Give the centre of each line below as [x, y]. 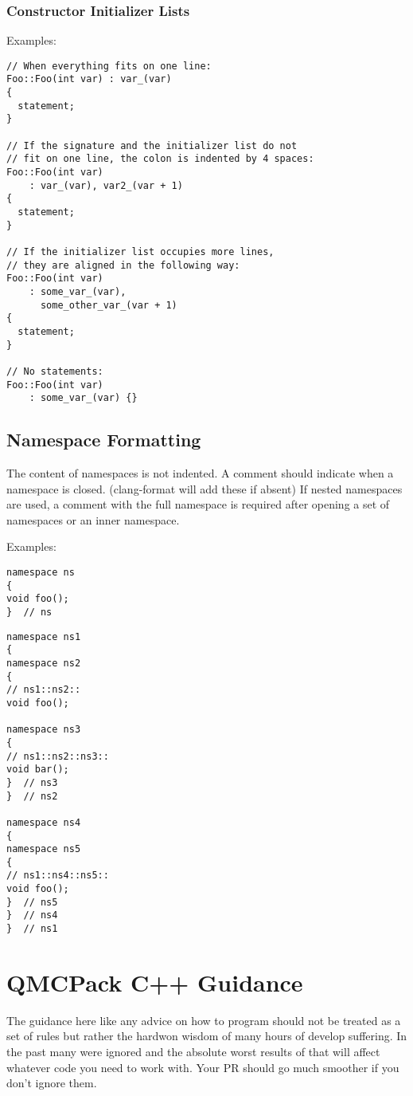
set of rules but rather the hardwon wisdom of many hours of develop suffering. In [207, 1036]
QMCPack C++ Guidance [155, 982]
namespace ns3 [44, 730]
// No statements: [55, 371]
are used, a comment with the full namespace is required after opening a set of [198, 504]
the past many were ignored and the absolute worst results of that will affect [193, 1052]
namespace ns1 [44, 636]
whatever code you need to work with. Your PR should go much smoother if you [203, 1067]
